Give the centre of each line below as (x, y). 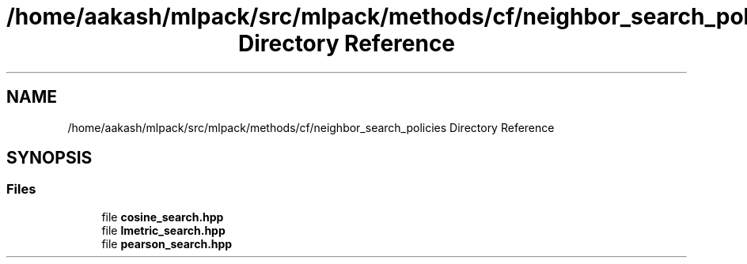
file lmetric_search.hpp (163, 230)
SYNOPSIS (49, 158)
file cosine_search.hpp (163, 217)
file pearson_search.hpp (167, 243)
